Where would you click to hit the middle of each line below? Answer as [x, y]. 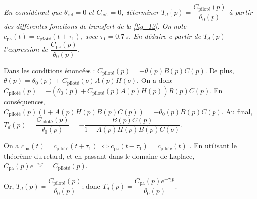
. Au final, [237, 111]
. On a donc [155, 80]
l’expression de [26, 49]
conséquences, [25, 101]
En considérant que [33, 12]
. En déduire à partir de [165, 36]
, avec [89, 36]
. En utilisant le [213, 145]
